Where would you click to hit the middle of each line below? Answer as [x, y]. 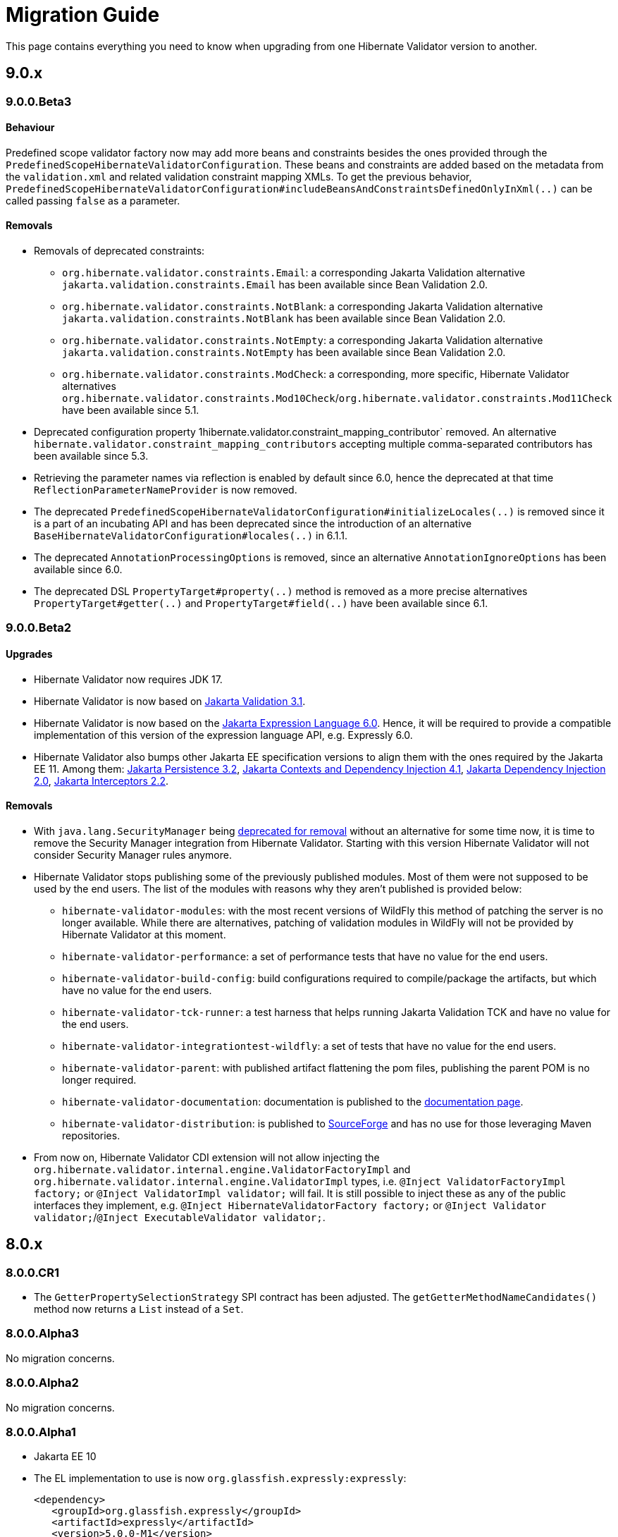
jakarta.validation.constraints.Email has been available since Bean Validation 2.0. [275, 285]
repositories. [91, 1135]
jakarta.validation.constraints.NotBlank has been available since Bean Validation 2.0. [284, 319]
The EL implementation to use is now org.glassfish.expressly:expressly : [220, 1478]
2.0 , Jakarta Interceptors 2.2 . [101, 780]
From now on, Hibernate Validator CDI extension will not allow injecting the [207, 1157]
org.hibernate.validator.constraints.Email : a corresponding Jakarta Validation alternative [294, 273]
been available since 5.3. [91, 456]
